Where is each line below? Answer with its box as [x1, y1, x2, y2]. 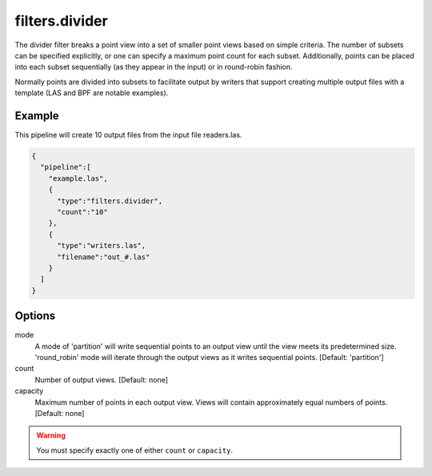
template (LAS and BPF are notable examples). [14, 88, 169, 98]
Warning [36, 430, 66, 440]
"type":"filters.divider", [57, 196, 163, 206]
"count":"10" [57, 207, 108, 216]
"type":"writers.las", [57, 241, 146, 250]
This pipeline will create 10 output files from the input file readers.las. [14, 130, 242, 140]
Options [14, 309, 56, 323]
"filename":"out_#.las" [57, 252, 150, 262]
